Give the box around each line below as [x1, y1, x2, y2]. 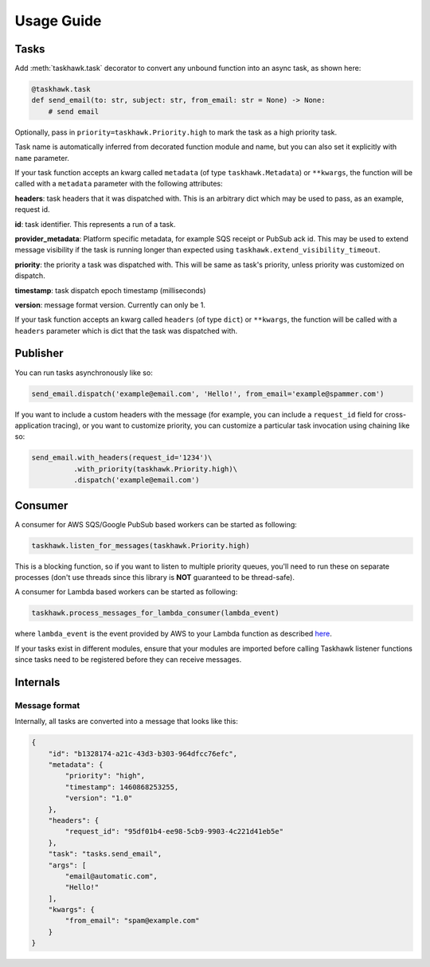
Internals [14, 675, 61, 689]
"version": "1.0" [64, 793, 133, 803]
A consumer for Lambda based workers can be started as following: [14, 587, 238, 597]
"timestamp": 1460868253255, [64, 782, 179, 792]
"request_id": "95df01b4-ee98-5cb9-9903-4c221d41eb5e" [64, 827, 284, 836]
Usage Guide [14, 12, 102, 29]
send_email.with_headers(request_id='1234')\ [31, 453, 213, 462]
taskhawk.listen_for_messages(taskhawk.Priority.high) [31, 541, 250, 550]
